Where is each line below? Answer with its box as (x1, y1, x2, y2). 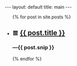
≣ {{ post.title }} (12, 29, 65, 37)
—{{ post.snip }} (12, 44, 54, 51)
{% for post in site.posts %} (12, 14, 71, 20)
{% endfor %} (12, 55, 42, 62)
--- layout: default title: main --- (5, 4, 72, 10)
